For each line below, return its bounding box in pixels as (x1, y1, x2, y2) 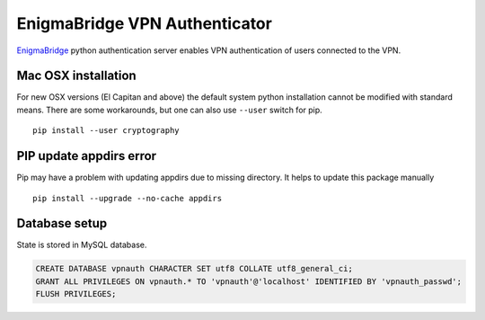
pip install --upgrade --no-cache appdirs (32, 193, 223, 203)
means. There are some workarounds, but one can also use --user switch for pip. (16, 104, 322, 115)
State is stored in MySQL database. (16, 239, 147, 251)
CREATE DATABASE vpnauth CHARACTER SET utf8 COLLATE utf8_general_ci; (35, 263, 354, 274)
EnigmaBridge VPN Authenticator (16, 13, 273, 33)
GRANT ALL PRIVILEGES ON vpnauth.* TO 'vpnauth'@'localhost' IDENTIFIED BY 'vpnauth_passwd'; (35, 276, 463, 287)
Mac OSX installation (16, 68, 137, 84)
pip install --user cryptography (32, 126, 180, 136)
